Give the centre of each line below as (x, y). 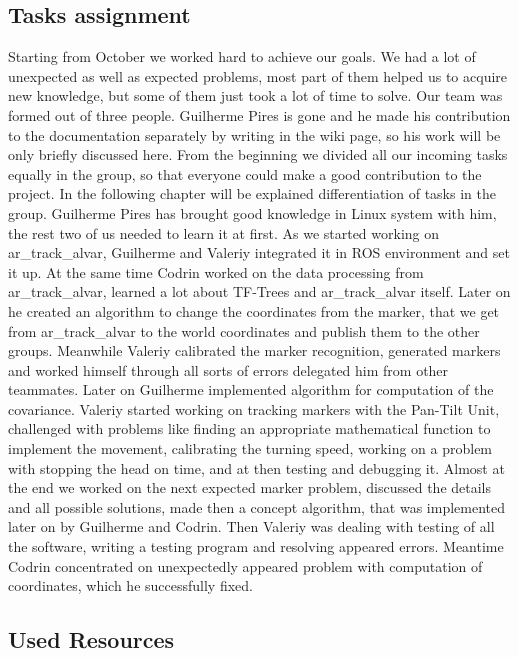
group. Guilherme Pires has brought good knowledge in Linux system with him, (252, 212)
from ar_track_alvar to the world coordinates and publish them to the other (244, 330)
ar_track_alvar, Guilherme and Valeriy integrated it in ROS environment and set (259, 252)
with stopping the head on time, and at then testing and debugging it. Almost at (256, 467)
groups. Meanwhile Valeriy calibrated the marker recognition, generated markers (254, 350)
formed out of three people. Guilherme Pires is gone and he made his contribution (259, 114)
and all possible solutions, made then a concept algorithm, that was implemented (257, 506)
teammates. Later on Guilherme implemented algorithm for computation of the (251, 389)
